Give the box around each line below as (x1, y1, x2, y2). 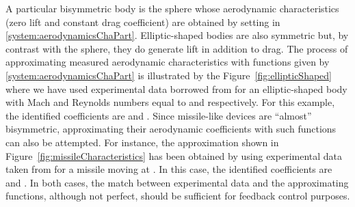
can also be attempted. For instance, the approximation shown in (5, 135, 279, 149)
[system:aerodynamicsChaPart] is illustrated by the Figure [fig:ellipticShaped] (5, 68, 332, 82)
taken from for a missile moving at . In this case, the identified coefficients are (5, 162, 332, 176)
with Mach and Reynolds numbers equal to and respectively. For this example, (5, 95, 335, 109)
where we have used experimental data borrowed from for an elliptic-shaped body (5, 81, 347, 96)
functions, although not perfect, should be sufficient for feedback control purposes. (5, 189, 350, 203)
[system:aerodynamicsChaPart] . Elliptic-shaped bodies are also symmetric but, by (5, 28, 349, 42)
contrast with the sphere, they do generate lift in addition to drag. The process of (5, 41, 348, 55)
